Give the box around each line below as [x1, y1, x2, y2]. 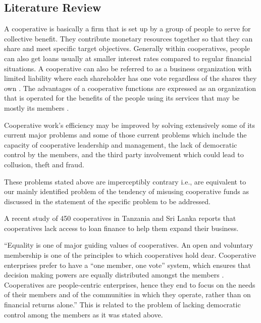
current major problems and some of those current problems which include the [4, 129, 247, 140]
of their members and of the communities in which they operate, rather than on [4, 289, 251, 300]
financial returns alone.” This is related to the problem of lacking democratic [4, 299, 241, 310]
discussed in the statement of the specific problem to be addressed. [4, 196, 211, 206]
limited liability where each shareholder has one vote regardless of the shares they [4, 73, 257, 83]
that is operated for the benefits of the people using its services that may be [4, 93, 240, 103]
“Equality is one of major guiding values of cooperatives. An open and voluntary [4, 240, 253, 250]
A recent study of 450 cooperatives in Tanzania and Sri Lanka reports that [4, 213, 236, 223]
